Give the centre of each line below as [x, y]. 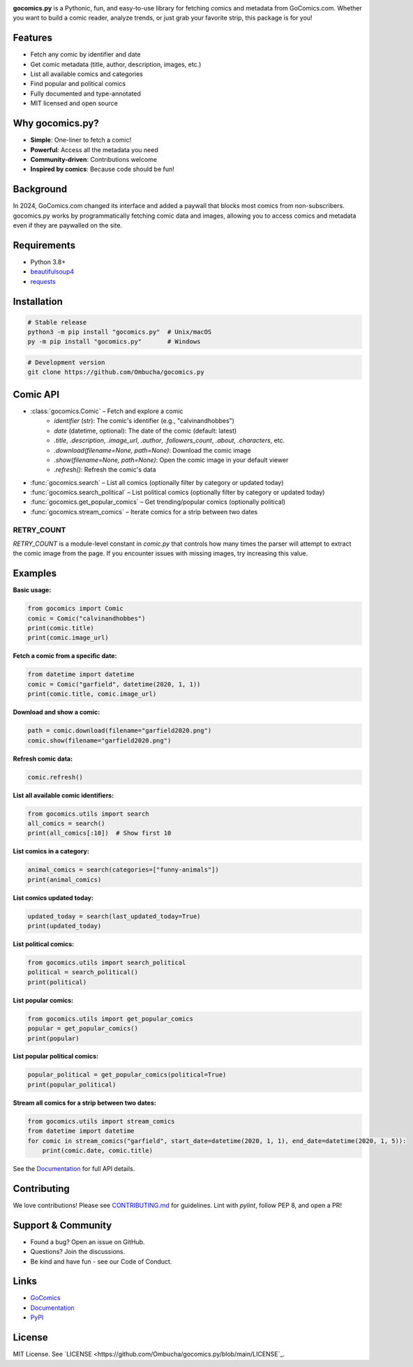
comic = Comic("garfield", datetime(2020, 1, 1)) [114, 684]
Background [40, 189]
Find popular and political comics [78, 84]
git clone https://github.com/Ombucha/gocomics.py [116, 372]
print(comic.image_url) [68, 638]
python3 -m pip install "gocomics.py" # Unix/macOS [120, 332]
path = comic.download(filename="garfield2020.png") [120, 731]
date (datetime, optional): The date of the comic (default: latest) [145, 431]
